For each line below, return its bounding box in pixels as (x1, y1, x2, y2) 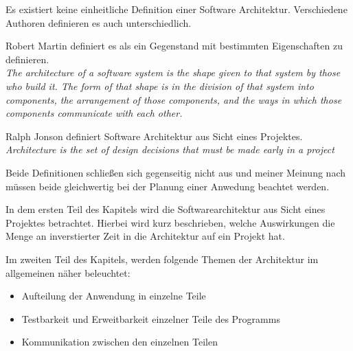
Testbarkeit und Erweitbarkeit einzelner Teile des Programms (21, 311, 280, 326)
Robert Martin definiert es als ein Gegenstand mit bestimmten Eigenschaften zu (5, 38, 343, 53)
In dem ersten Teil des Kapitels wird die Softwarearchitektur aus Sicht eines (5, 202, 326, 216)
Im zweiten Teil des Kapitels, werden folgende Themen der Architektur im (5, 251, 319, 266)
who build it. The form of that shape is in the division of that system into (5, 78, 314, 93)
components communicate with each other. (5, 106, 183, 120)
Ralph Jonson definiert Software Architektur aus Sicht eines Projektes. (5, 128, 303, 143)
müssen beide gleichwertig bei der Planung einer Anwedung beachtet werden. (5, 179, 330, 193)
